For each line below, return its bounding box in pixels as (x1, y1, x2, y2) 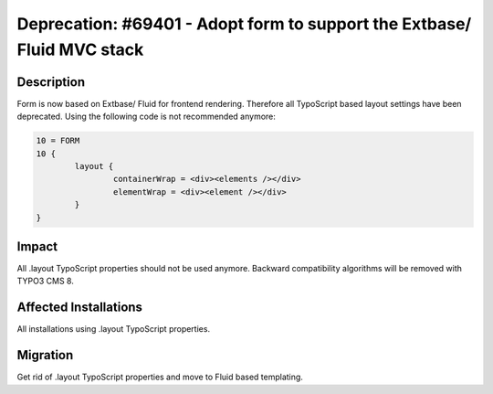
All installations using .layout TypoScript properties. (16, 324, 210, 335)
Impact (16, 239, 58, 254)
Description (16, 74, 86, 90)
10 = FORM (36, 135, 80, 146)
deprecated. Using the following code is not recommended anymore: (16, 111, 276, 122)
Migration (16, 347, 74, 363)
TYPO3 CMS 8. (16, 275, 75, 287)
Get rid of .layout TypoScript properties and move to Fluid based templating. (16, 371, 303, 383)
